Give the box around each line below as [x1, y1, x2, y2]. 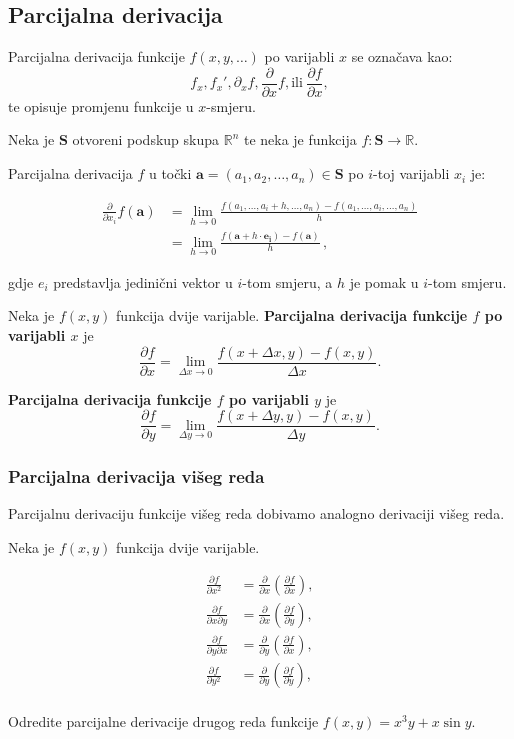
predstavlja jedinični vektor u [53, 271, 233, 292]
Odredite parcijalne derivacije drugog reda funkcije [8, 711, 319, 732]
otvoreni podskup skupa [72, 129, 220, 150]
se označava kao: [351, 46, 453, 67]
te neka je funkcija [243, 129, 357, 150]
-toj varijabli [373, 163, 450, 184]
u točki [148, 163, 192, 184]
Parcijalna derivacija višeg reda [8, 464, 265, 489]
